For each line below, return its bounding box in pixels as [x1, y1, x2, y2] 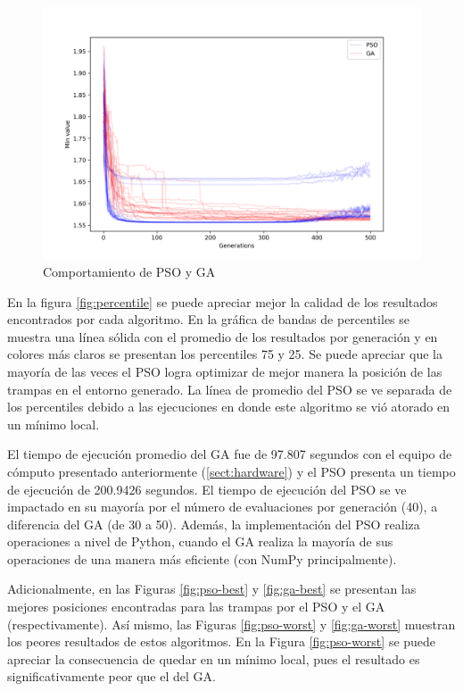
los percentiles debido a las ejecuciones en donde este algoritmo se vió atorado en [7, 397, 450, 416]
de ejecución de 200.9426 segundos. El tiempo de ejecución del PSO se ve [7, 479, 407, 498]
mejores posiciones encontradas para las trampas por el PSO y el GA [7, 597, 385, 616]
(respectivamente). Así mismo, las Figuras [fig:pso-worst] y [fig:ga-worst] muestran [7, 614, 456, 633]
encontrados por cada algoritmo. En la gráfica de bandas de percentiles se [7, 310, 410, 329]
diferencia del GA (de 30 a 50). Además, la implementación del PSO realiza [7, 514, 420, 533]
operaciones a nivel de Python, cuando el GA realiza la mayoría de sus [7, 532, 393, 551]
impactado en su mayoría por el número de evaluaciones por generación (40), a [7, 497, 438, 516]
